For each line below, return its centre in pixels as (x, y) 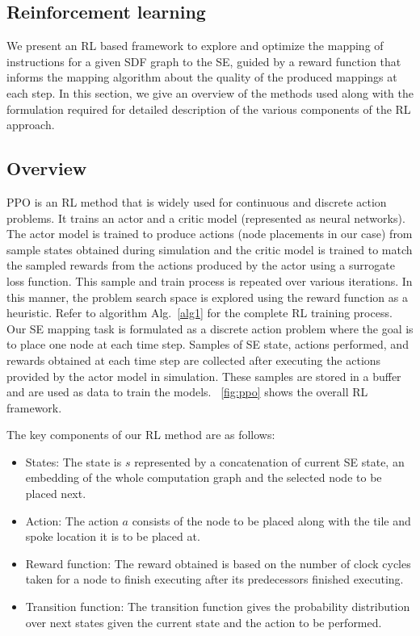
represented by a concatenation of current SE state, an (269, 461)
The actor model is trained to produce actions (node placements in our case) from (210, 234)
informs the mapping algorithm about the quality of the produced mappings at (202, 77)
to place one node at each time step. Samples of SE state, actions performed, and (208, 344)
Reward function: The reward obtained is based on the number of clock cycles (218, 563)
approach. (31, 125)
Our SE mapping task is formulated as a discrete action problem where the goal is (210, 328)
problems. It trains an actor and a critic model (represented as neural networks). (206, 218)
